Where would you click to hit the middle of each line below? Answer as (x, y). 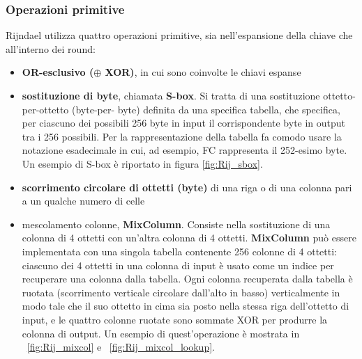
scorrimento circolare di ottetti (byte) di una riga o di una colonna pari (187, 187)
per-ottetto (45, 109)
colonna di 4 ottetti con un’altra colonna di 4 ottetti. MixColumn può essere (189, 238)
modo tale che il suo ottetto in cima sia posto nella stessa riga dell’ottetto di (186, 306)
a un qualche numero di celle (83, 201)
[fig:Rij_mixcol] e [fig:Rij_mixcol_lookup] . (121, 347)
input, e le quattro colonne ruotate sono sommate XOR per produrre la (175, 319)
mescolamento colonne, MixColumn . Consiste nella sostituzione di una (176, 224)
